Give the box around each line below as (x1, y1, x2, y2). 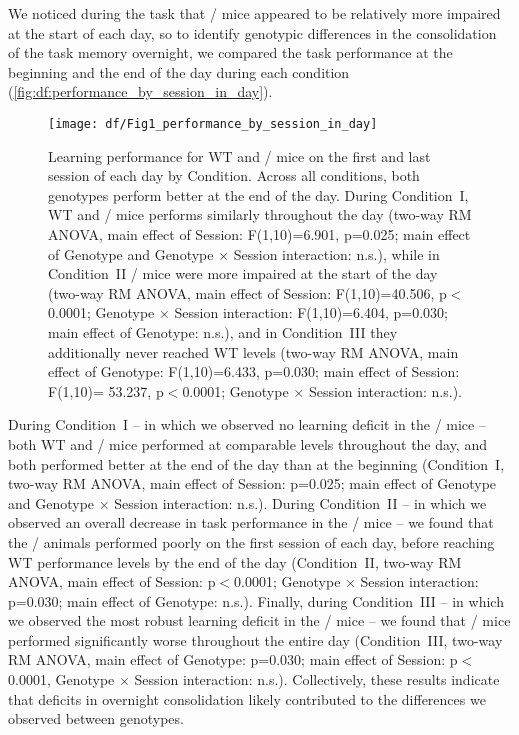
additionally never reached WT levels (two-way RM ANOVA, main (48, 341, 459, 362)
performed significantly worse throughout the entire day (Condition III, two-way (8, 629, 503, 650)
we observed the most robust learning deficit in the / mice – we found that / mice (8, 610, 511, 631)
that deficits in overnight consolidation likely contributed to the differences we (8, 688, 486, 709)
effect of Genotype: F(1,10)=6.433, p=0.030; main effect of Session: (48, 361, 460, 382)
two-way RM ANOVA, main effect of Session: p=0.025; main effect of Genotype (8, 473, 497, 494)
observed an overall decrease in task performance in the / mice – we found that (8, 512, 494, 533)
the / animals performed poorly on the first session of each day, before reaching (8, 531, 495, 552)
